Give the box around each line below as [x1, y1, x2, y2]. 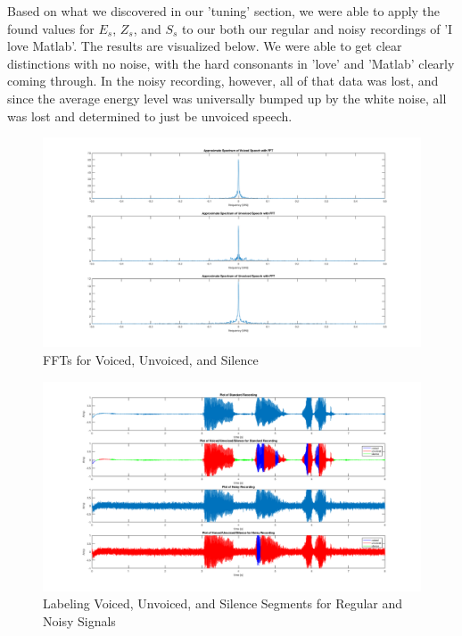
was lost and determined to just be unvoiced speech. [7, 106, 293, 125]
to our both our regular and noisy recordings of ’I [182, 19, 453, 37]
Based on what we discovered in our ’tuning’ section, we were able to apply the [7, 2, 441, 20]
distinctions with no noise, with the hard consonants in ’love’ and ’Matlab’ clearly [7, 54, 455, 72]
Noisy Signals [43, 611, 116, 630]
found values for [7, 19, 95, 37]
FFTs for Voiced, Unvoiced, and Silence [43, 350, 259, 368]
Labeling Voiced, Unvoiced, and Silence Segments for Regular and [43, 594, 403, 613]
